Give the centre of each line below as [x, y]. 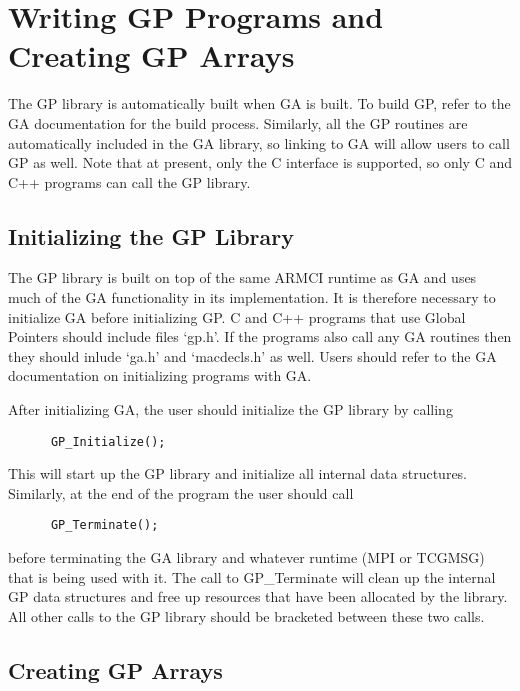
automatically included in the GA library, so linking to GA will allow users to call [259, 142]
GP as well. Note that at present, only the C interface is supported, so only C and [260, 162]
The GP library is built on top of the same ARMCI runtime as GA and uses [242, 277]
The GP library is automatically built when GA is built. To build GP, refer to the [259, 103]
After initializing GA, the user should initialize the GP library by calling [230, 409]
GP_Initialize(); [108, 441]
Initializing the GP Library [151, 235]
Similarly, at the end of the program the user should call [181, 492]
